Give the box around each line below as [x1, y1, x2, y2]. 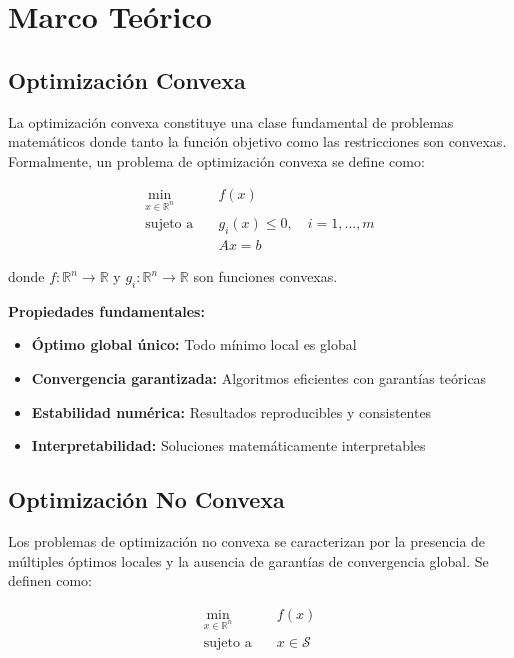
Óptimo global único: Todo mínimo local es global [31, 334, 357, 355]
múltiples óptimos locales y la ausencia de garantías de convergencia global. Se [8, 550, 489, 571]
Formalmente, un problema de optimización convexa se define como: [8, 150, 425, 171]
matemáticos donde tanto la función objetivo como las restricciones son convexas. [8, 131, 507, 152]
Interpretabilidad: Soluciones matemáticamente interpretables [31, 435, 426, 456]
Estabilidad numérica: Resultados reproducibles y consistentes [31, 401, 432, 422]
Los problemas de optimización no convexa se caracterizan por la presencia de [8, 531, 486, 551]
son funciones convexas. [193, 266, 338, 287]
